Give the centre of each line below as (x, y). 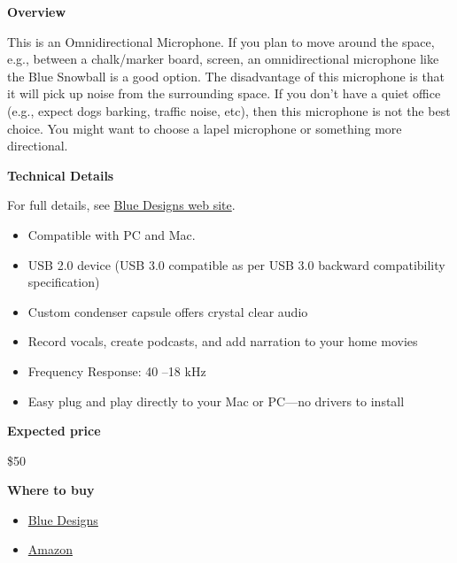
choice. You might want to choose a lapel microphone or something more (205, 128)
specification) (64, 282)
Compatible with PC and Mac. (112, 234)
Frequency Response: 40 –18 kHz (117, 370)
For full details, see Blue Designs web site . (121, 205)
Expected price (54, 431)
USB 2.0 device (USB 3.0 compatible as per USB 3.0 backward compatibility (236, 264)
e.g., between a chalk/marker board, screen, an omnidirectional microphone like (223, 59)
